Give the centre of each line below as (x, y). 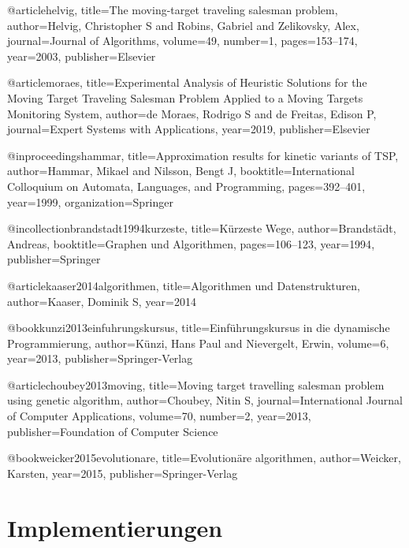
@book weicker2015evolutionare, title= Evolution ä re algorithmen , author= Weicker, (204, 458)
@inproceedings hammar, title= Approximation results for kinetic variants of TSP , (203, 155)
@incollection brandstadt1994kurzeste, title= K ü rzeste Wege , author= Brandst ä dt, (202, 228)
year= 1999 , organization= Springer (90, 201)
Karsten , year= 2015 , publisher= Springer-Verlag (123, 473)
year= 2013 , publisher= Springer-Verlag (100, 358)
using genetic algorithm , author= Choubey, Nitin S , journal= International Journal (205, 400)
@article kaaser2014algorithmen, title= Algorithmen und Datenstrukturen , (184, 285)
